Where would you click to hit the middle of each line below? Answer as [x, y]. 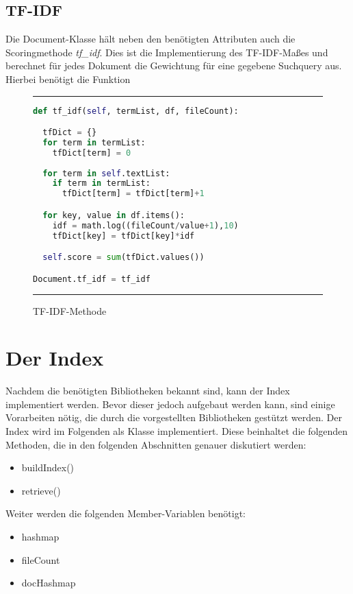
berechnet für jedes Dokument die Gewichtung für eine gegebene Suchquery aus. [174, 66]
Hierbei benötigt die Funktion [68, 79]
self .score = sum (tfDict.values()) [123, 258]
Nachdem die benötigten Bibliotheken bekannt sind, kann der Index [148, 391]
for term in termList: [94, 142]
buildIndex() [48, 467]
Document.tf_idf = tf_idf [92, 279]
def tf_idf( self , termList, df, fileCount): [136, 111]
